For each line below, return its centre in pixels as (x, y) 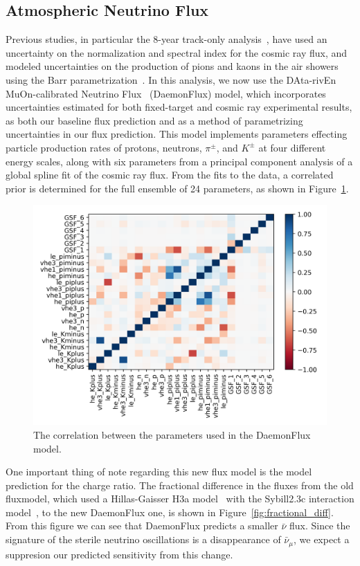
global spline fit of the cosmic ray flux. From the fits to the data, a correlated (170, 175)
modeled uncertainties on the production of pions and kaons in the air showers (172, 66)
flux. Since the (320, 526)
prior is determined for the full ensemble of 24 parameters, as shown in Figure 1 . (177, 188)
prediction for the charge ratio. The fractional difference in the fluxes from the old (180, 485)
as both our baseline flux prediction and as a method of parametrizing (154, 120)
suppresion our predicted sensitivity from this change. (119, 554)
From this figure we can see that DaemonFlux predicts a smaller (142, 526)
